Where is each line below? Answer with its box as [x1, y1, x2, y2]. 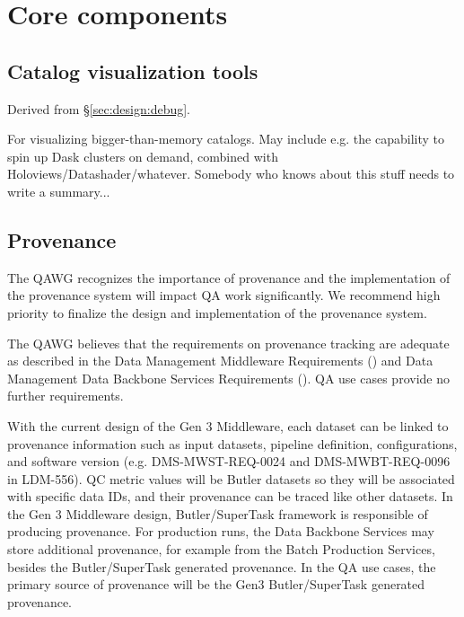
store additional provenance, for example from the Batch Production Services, [7, 540, 435, 559]
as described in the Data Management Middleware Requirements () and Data [7, 351, 433, 370]
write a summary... [7, 181, 110, 200]
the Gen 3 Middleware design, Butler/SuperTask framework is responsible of [7, 504, 428, 523]
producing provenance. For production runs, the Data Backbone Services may [7, 522, 434, 541]
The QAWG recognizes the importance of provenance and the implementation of [7, 268, 451, 286]
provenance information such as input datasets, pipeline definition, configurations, [7, 434, 458, 453]
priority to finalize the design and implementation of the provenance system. [7, 303, 427, 322]
